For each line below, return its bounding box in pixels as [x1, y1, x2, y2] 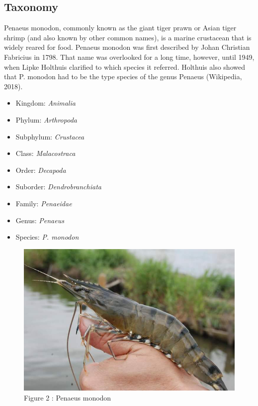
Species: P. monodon [15, 232, 79, 242]
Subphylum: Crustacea [15, 131, 85, 141]
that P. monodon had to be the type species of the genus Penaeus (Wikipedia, [4, 71, 242, 82]
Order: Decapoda [15, 164, 66, 175]
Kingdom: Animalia [15, 98, 76, 108]
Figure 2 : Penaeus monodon [24, 392, 111, 403]
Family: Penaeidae [15, 198, 72, 208]
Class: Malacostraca [15, 148, 76, 158]
